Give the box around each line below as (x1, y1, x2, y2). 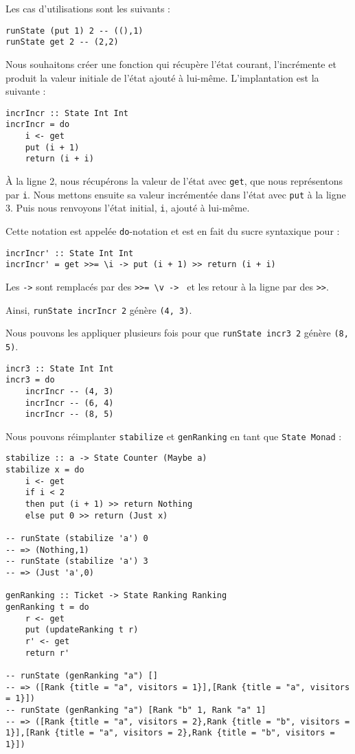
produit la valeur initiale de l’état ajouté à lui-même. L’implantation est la (5, 70, 319, 84)
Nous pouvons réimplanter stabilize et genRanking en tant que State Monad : (5, 429, 342, 443)
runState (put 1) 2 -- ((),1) (5, 25, 144, 36)
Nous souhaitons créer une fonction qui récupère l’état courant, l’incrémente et (5, 56, 336, 71)
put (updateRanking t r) (25, 625, 139, 635)
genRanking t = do (5, 602, 89, 612)
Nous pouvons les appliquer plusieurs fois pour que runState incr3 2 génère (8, (5, 325, 349, 340)
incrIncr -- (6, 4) (25, 398, 114, 408)
